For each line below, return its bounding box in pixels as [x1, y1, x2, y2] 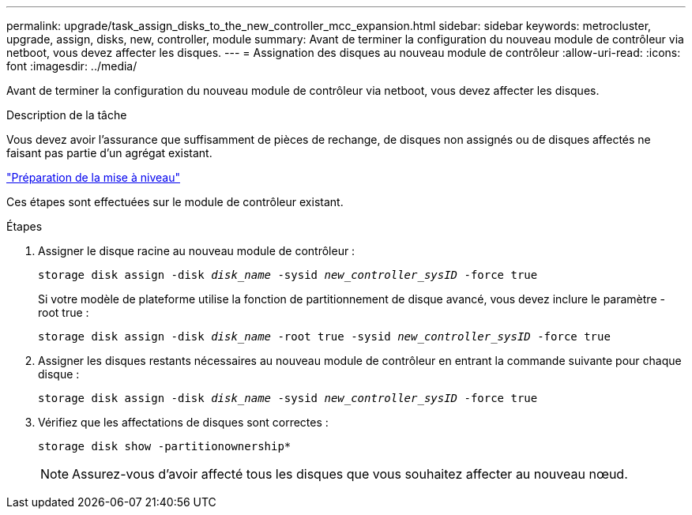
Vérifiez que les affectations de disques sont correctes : [38, 415, 329, 429]
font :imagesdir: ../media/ [6, 59, 137, 73]
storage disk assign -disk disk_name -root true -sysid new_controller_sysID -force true [38, 330, 611, 343]
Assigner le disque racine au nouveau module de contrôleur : [38, 244, 355, 257]
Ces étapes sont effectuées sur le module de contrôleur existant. [6, 195, 344, 209]
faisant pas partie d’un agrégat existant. [6, 146, 212, 160]
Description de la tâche [6, 108, 127, 122]
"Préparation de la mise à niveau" [6, 171, 180, 184]
